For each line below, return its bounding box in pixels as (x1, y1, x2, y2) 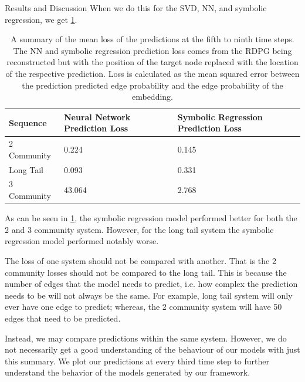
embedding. (131, 90, 173, 103)
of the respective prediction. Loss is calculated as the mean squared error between (5, 67, 300, 79)
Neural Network (63, 110, 131, 123)
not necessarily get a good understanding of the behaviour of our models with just (5, 343, 300, 356)
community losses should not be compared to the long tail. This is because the (5, 266, 287, 278)
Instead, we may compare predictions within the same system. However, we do (5, 332, 287, 344)
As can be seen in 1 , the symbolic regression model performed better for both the (5, 212, 297, 224)
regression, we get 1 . (5, 13, 77, 25)
